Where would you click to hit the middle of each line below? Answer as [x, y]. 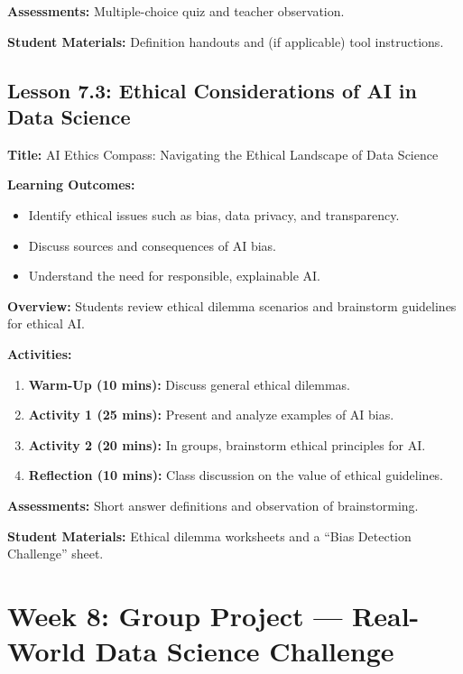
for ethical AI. [46, 323]
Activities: [40, 353]
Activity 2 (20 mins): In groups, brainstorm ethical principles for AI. [227, 444]
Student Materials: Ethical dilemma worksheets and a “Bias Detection [209, 536]
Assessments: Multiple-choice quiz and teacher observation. [176, 11]
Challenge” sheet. [56, 554]
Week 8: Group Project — [175, 615]
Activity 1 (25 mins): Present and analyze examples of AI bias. [211, 415]
